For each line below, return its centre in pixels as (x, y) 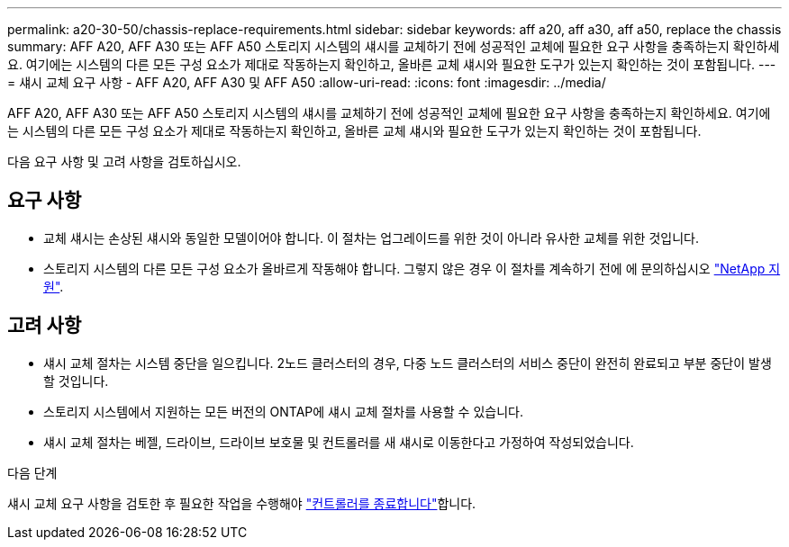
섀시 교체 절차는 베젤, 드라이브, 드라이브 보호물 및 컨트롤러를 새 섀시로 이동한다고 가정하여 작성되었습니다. (339, 442)
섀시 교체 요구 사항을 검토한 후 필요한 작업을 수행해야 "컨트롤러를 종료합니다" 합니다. (242, 503)
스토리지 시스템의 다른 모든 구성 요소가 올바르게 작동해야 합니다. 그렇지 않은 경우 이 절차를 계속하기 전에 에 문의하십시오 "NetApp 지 (412, 268)
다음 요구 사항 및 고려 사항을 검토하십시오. (124, 161)
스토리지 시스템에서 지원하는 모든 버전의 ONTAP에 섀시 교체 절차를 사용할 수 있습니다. (283, 411)
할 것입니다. (76, 381)
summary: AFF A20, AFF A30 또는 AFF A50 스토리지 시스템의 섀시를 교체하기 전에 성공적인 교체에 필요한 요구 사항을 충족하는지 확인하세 (394, 46)
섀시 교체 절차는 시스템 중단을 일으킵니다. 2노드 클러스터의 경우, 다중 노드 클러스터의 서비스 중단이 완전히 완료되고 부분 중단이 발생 (408, 363)
